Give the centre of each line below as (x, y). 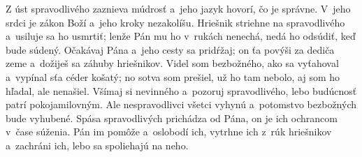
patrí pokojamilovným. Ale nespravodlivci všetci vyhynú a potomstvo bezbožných (181, 104)
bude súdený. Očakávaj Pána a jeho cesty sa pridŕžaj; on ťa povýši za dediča (170, 49)
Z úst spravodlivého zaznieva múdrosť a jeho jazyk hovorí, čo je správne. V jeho (178, 8)
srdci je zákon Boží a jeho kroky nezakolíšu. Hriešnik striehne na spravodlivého (175, 22)
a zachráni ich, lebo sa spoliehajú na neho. (97, 145)
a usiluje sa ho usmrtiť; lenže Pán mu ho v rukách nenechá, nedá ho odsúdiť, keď (181, 36)
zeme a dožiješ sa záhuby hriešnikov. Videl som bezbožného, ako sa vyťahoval (172, 63)
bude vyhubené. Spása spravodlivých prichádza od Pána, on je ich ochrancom (172, 118)
